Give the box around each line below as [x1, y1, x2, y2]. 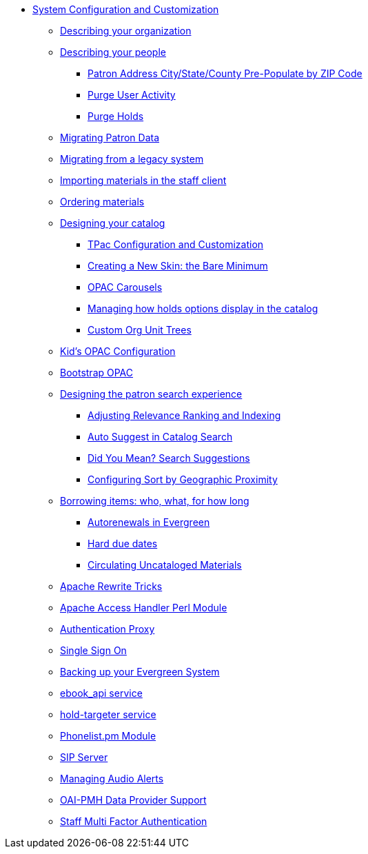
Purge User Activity [88, 89, 176, 101]
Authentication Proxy [60, 623, 155, 635]
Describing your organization [60, 25, 192, 37]
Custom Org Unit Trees [88, 324, 192, 336]
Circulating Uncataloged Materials [88, 559, 242, 571]
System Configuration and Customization [32, 3, 219, 15]
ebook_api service [60, 687, 143, 699]
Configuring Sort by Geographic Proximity [88, 474, 278, 485]
